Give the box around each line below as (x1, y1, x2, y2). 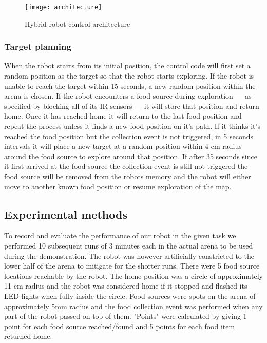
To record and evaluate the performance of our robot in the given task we (4, 230, 236, 241)
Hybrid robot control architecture (25, 18, 130, 29)
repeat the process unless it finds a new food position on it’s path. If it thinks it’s (4, 121, 260, 131)
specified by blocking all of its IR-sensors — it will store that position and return (4, 100, 259, 111)
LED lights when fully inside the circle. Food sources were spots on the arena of (4, 290, 256, 301)
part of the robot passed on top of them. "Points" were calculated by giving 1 (4, 311, 247, 321)
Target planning (4, 40, 71, 53)
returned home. (4, 331, 52, 341)
